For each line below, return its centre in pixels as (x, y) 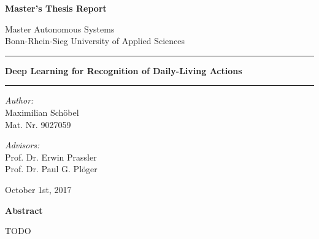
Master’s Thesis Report (56, 8)
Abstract (24, 210)
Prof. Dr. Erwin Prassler (51, 157)
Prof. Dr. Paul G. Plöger (51, 169)
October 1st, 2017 (38, 189)
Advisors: (22, 145)
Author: (19, 100)
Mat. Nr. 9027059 (38, 124)
